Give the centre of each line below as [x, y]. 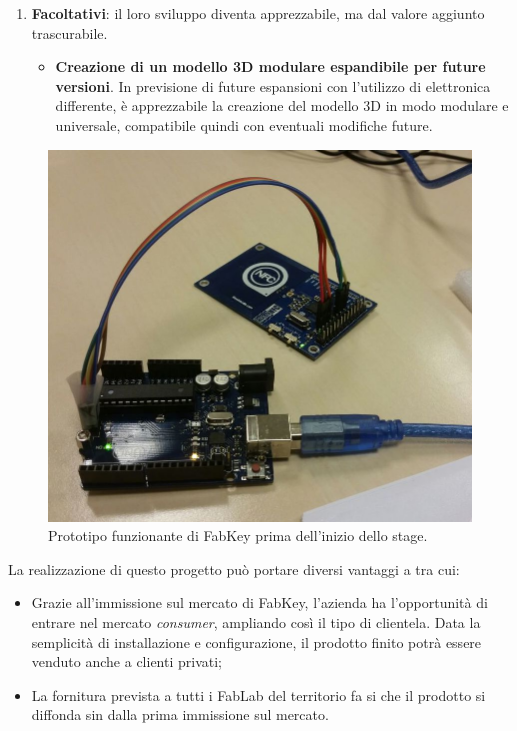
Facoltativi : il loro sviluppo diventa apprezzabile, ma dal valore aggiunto [258, 13]
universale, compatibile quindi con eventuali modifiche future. [244, 124]
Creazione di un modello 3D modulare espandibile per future [270, 66]
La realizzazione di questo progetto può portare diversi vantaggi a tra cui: [234, 568]
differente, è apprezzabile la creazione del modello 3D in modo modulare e [282, 105]
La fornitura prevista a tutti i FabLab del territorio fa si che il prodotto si [258, 694]
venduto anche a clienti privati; [127, 661]
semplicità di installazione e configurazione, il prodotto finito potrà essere [256, 641]
